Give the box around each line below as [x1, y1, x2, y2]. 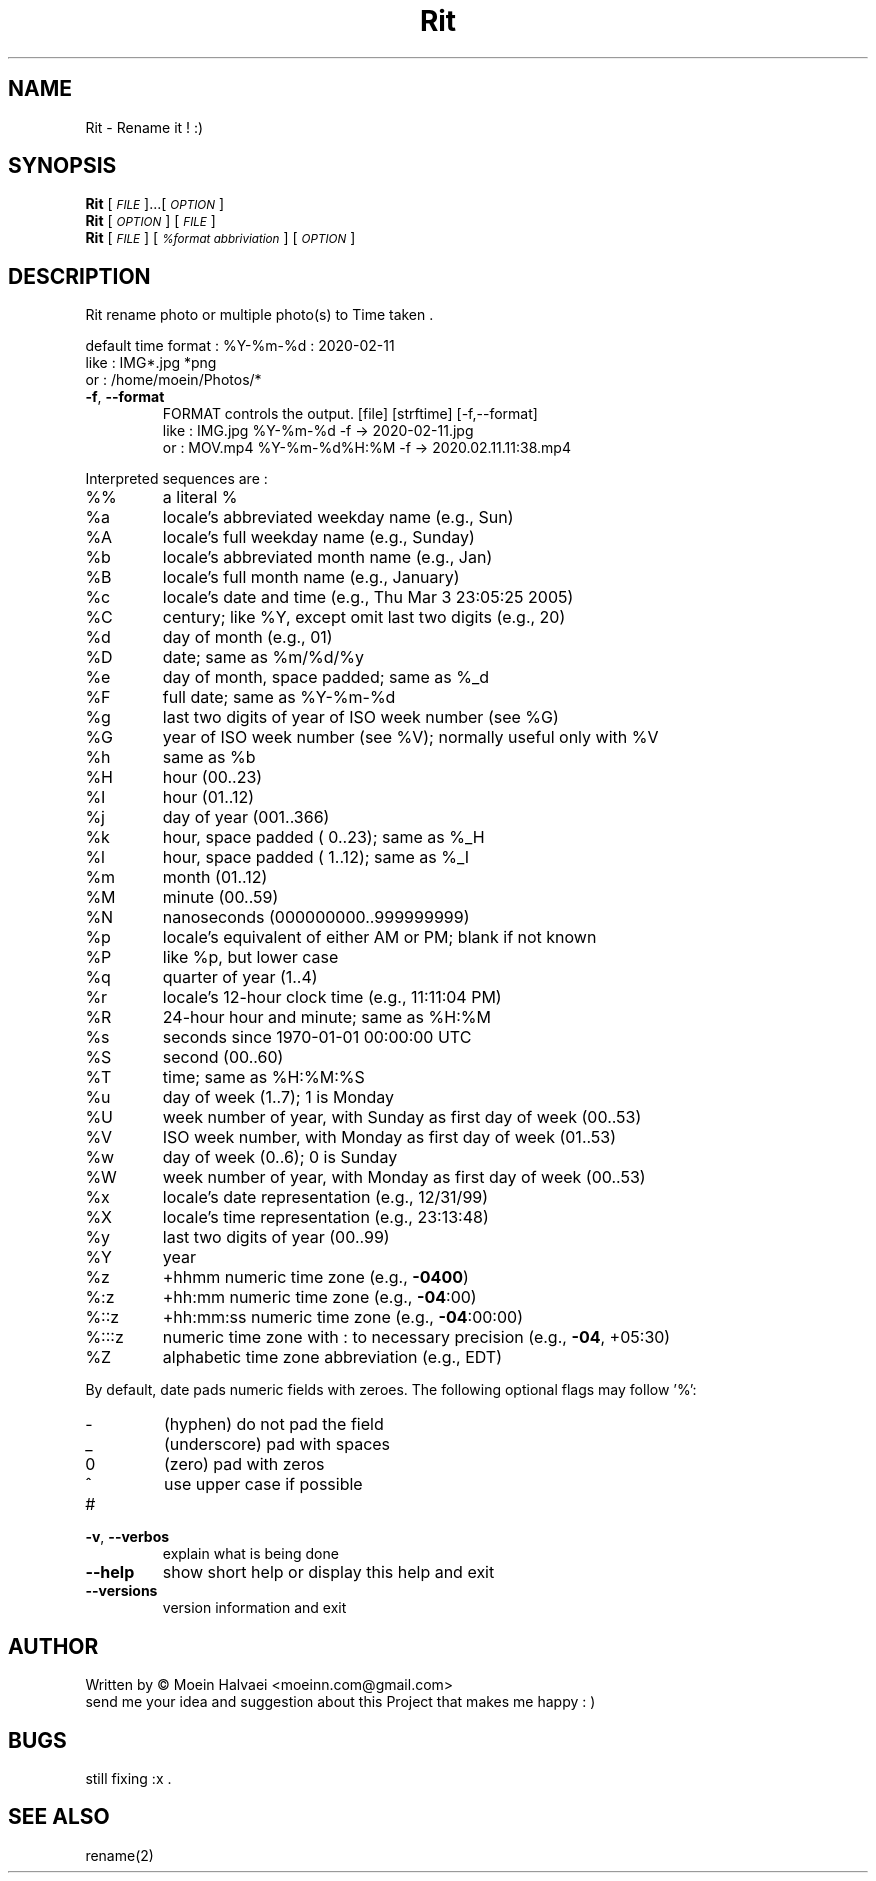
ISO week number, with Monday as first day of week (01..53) [162, 1127, 617, 1148]
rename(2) [85, 1846, 154, 1864]
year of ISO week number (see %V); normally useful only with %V [162, 727, 659, 748]
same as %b [162, 747, 256, 768]
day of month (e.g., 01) [162, 627, 333, 648]
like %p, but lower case [162, 947, 339, 968]
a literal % [162, 487, 238, 508]
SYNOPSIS [8, 153, 117, 179]
